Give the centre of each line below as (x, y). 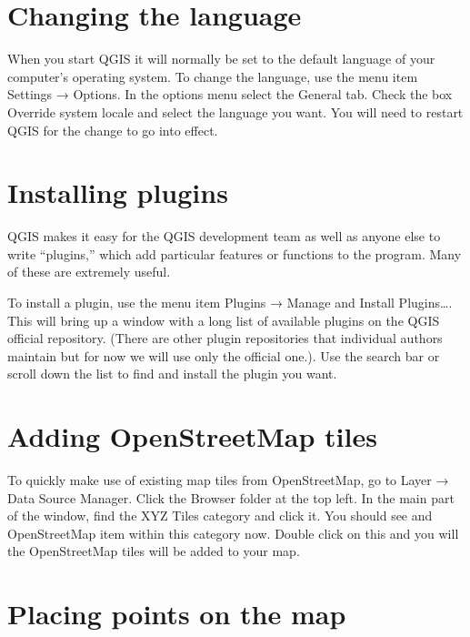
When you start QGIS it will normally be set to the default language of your (221, 59)
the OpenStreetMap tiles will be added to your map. (154, 551)
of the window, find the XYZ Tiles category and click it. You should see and (220, 516)
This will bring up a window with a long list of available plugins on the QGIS (224, 320)
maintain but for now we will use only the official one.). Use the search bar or (224, 355)
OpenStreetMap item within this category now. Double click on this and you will (233, 533)
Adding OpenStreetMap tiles (192, 436)
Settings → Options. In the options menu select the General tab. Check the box (230, 94)
